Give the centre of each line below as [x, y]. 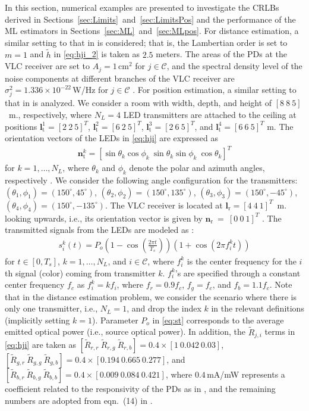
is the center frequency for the [242, 261]
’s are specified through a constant [238, 273]
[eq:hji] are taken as [40, 344]
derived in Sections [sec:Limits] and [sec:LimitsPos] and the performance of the [150, 19]
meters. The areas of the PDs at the [222, 54]
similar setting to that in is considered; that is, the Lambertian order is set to [146, 42]
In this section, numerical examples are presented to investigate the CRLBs [142, 7]
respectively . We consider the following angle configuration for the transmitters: [151, 180]
